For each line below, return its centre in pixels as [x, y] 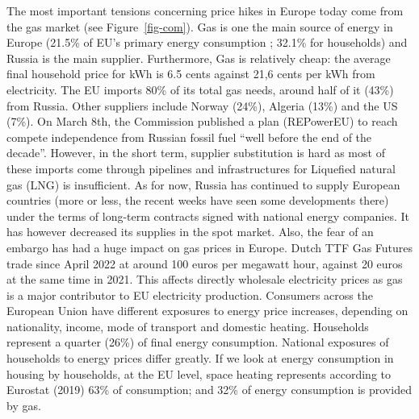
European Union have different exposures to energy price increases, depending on [207, 311]
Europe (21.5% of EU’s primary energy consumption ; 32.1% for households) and [207, 42]
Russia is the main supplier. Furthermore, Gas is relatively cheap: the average [199, 58]
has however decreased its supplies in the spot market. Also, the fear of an [190, 232]
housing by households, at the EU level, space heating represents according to [199, 373]
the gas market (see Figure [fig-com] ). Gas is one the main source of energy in [200, 26]
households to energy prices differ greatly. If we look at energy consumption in [200, 358]
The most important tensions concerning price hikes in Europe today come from [205, 10]
